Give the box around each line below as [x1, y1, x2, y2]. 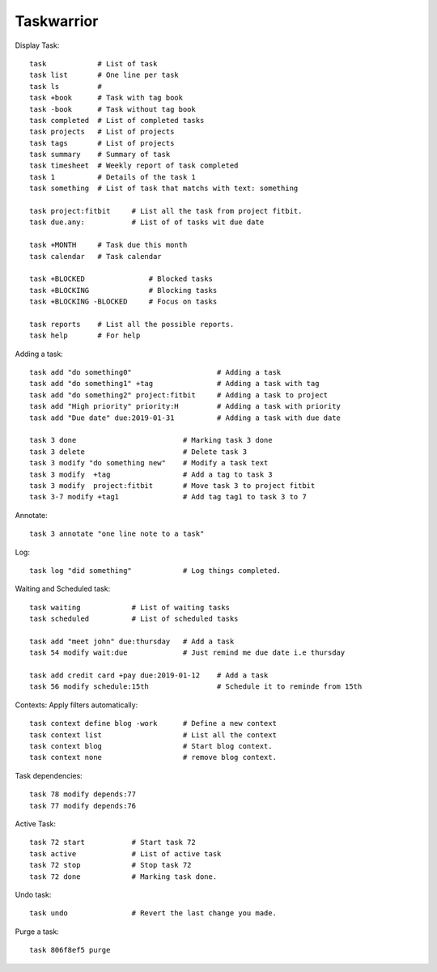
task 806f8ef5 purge [29, 945, 111, 955]
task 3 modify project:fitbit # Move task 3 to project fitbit [29, 482, 316, 490]
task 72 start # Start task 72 [29, 838, 196, 847]
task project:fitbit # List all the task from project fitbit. [29, 206, 303, 216]
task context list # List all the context [29, 730, 277, 740]
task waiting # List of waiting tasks [29, 603, 231, 612]
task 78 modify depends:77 [29, 790, 137, 799]
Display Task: [15, 40, 60, 50]
